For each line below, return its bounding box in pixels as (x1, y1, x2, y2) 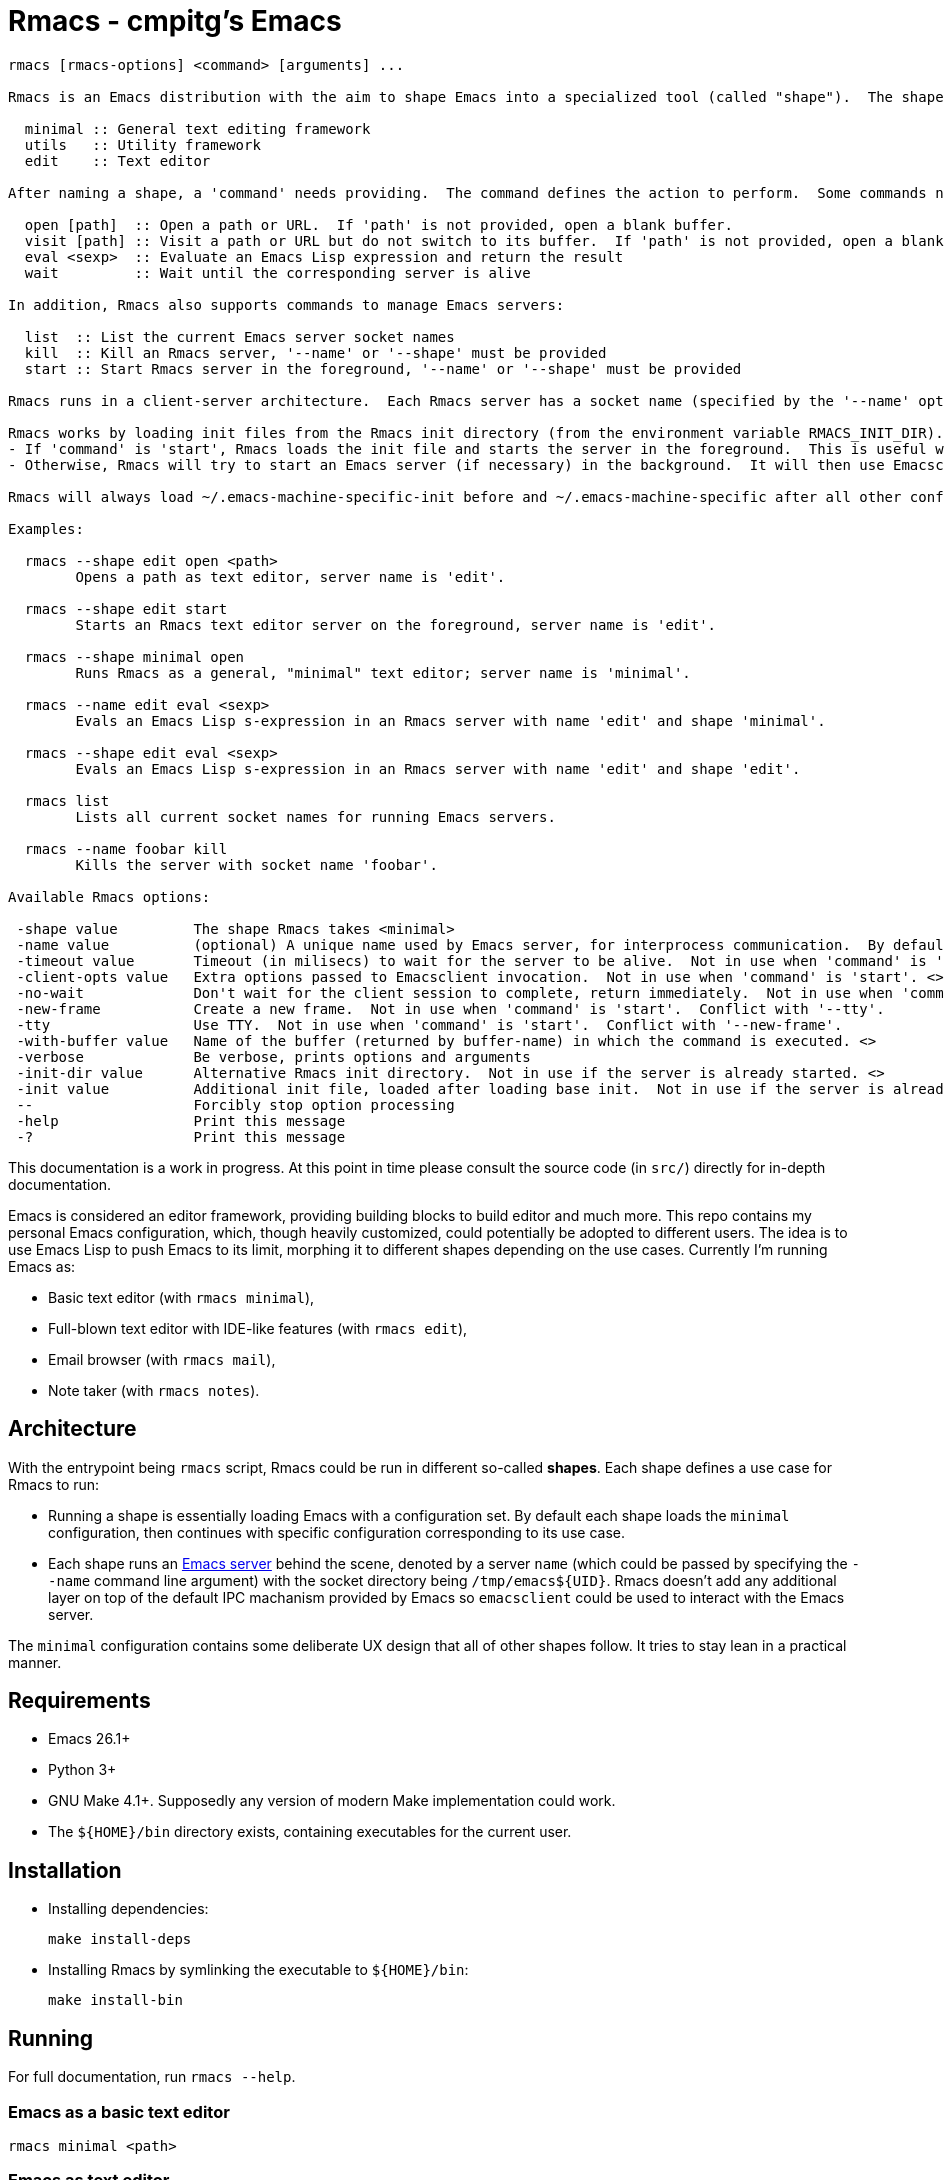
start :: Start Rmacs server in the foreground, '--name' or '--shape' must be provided (24, 360, 742, 377)
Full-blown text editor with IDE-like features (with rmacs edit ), (48, 1319, 468, 1337)
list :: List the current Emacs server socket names (24, 328, 455, 345)
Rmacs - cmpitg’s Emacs (8, 4, 342, 38)
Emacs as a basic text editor (8, 2101, 230, 2122)
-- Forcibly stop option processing (16, 1096, 455, 1113)
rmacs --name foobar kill (24, 840, 228, 857)
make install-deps (48, 1931, 192, 1948)
